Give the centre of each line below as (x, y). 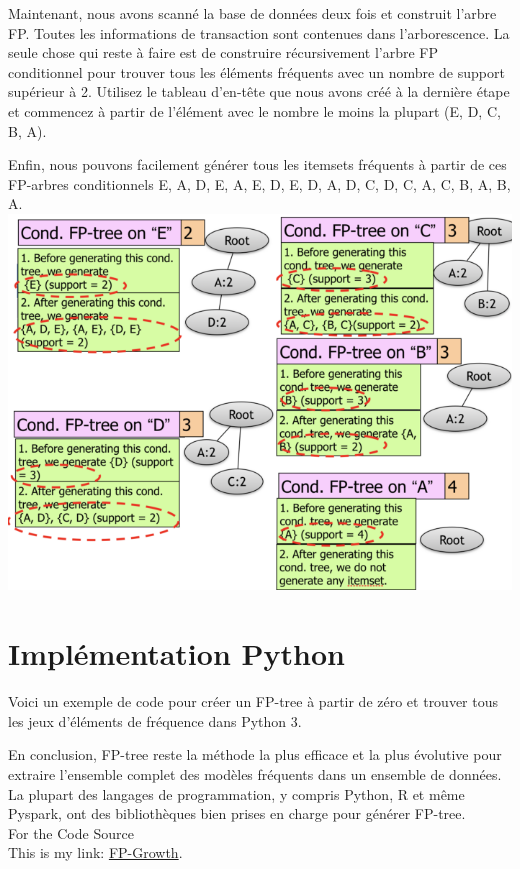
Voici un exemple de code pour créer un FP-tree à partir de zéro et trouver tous (253, 701)
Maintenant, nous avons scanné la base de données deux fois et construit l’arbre (252, 13)
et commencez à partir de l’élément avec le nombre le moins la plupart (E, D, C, (254, 110)
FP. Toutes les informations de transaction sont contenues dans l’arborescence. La (259, 32)
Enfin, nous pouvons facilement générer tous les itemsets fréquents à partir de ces (257, 164)
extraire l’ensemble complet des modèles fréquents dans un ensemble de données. (255, 773)
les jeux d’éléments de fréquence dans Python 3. (155, 720)
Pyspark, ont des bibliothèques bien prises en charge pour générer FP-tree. (237, 813)
